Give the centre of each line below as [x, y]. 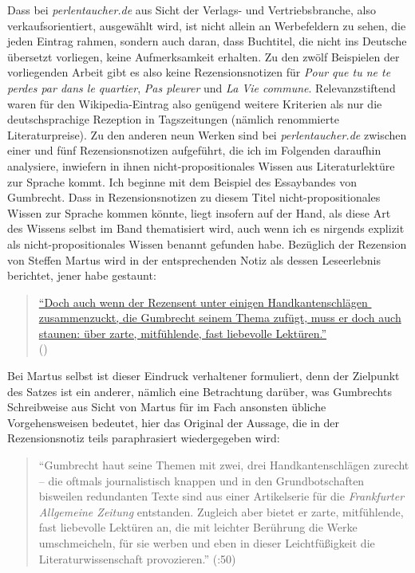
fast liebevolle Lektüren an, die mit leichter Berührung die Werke [198, 527]
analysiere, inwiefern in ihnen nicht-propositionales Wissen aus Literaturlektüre [201, 165]
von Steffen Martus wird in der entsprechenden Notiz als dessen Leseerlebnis [194, 259]
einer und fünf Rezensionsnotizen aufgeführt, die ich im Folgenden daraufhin [194, 150]
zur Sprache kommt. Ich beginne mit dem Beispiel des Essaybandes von [182, 181]
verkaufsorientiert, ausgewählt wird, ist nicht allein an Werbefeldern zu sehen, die [207, 25]
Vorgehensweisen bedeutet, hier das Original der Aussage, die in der [173, 422]
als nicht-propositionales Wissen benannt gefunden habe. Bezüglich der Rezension [207, 243]
